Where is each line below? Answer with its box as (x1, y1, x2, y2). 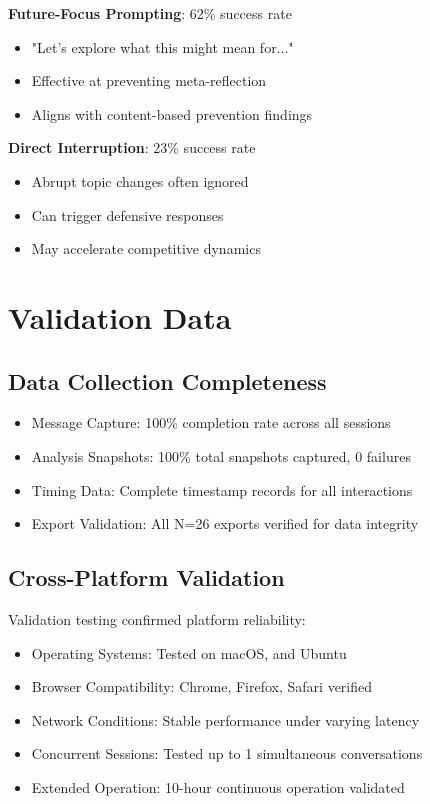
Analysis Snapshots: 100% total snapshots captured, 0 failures (31, 445, 411, 466)
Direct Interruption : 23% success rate (8, 137, 256, 158)
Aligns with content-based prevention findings (31, 103, 313, 124)
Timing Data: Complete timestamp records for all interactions (31, 479, 413, 500)
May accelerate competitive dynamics (31, 238, 261, 259)
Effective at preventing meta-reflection (31, 70, 267, 91)
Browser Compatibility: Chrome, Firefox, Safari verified (31, 676, 373, 697)
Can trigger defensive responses (31, 204, 224, 225)
